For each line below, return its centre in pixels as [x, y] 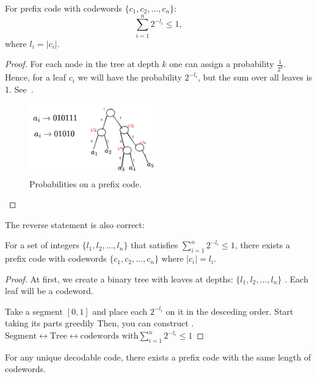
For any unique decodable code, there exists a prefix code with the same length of [158, 357]
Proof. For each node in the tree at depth [82, 64]
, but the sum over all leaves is [255, 77]
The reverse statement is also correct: [75, 224]
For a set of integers [42, 245]
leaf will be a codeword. [49, 291]
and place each [120, 311]
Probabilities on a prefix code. [86, 183]
